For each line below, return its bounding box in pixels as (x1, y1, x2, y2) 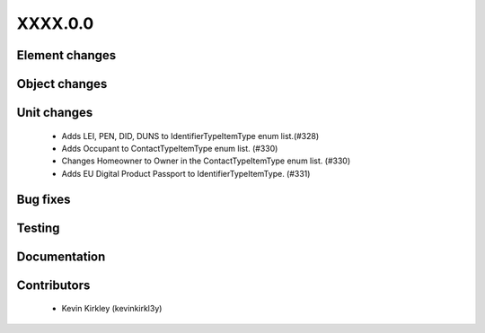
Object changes (16, 76, 108, 92)
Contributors (16, 277, 91, 293)
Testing (16, 220, 60, 235)
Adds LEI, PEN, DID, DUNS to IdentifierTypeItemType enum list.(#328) (61, 130, 320, 141)
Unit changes (16, 105, 93, 120)
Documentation (16, 249, 106, 264)
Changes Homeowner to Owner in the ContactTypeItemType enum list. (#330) (61, 155, 351, 166)
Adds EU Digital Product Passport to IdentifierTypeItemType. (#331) (61, 168, 311, 179)
